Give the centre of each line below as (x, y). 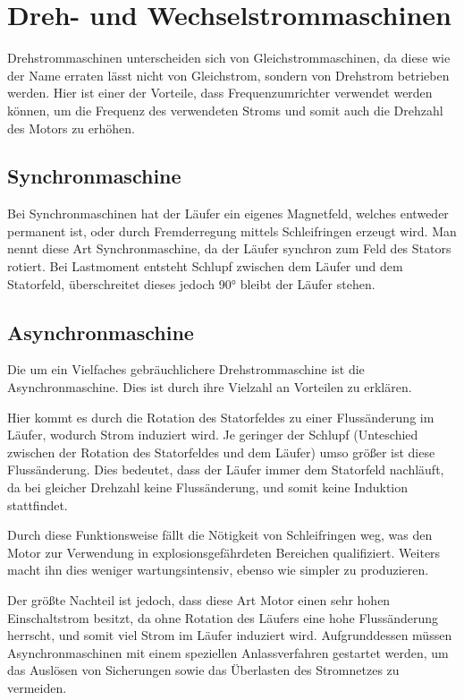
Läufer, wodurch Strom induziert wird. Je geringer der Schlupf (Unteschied (213, 435)
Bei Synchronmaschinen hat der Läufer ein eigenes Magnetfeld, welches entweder (228, 213)
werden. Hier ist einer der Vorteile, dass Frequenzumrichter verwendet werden (220, 93)
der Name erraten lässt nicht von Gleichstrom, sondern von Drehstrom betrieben (228, 75)
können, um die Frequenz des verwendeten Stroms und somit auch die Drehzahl (225, 110)
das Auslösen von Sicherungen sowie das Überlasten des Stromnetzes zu (203, 670)
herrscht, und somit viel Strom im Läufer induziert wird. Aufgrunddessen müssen (230, 635)
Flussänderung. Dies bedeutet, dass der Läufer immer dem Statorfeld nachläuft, (226, 470)
